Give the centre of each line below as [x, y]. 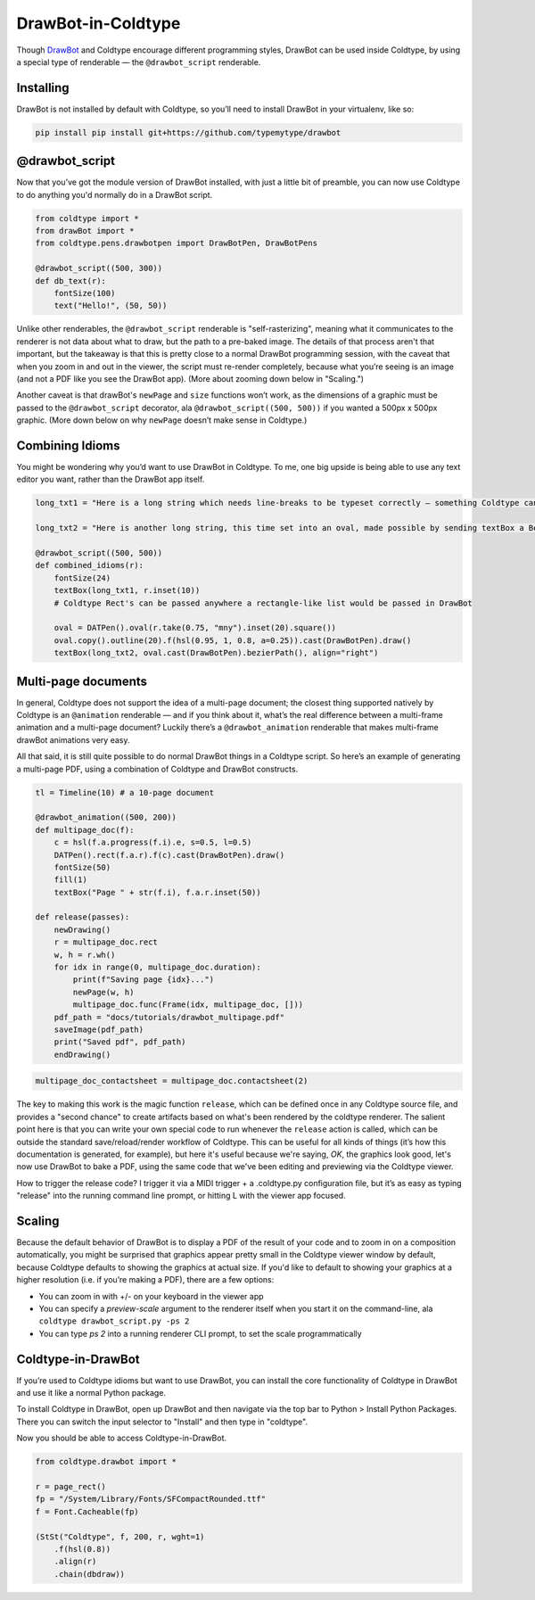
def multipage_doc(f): [85, 830]
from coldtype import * [87, 218]
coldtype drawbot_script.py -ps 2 [114, 1321]
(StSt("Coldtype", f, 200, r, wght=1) [120, 1537]
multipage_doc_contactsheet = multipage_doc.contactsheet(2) [172, 1081]
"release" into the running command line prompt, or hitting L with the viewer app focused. [181, 1196]
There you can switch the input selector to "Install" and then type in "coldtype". [162, 1422]
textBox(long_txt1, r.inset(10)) [127, 590]
